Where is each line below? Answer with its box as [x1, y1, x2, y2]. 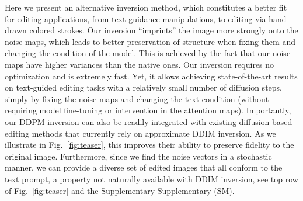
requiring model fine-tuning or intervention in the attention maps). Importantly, [5, 104, 291, 116]
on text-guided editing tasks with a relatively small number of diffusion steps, [5, 81, 282, 93]
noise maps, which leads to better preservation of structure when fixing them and [5, 35, 295, 47]
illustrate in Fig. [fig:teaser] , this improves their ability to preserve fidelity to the [5, 138, 294, 151]
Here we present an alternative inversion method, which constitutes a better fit [5, 1, 287, 13]
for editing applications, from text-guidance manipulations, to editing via [5, 12, 266, 25]
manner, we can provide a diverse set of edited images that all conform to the [5, 161, 283, 174]
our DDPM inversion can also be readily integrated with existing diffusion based [5, 115, 292, 127]
